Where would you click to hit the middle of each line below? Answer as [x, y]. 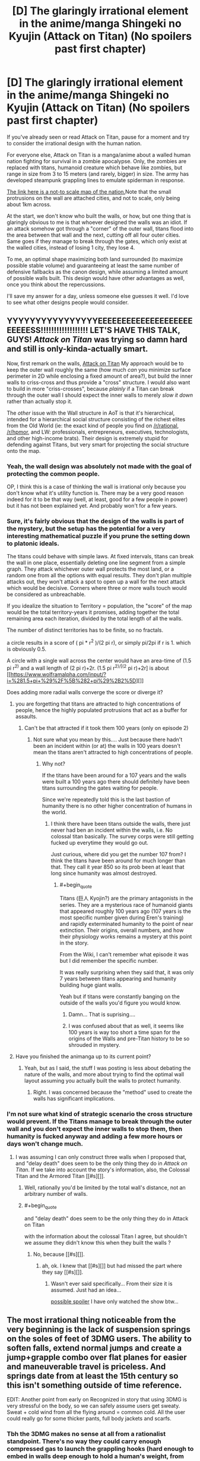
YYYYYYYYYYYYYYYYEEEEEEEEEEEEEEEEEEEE [100, 321]
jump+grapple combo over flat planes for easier [97, 1357]
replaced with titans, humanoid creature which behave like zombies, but [95, 167]
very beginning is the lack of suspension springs [99, 1329]
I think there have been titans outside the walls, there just [120, 823]
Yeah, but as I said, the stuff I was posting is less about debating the [107, 1068]
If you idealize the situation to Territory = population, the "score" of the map [99, 606]
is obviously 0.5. [27, 649]
